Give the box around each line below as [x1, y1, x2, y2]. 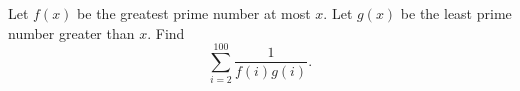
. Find [147, 22, 185, 43]
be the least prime [400, 3, 512, 23]
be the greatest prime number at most [77, 3, 311, 23]
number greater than [8, 22, 135, 43]
